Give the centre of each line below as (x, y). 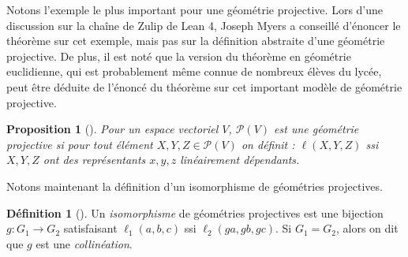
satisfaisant (90, 228)
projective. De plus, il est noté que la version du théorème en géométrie (179, 56)
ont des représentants (94, 160)
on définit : (268, 144)
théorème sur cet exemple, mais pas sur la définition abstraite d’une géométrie (196, 41)
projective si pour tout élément (80, 144)
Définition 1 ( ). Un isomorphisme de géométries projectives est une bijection (195, 212)
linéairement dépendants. (240, 160)
